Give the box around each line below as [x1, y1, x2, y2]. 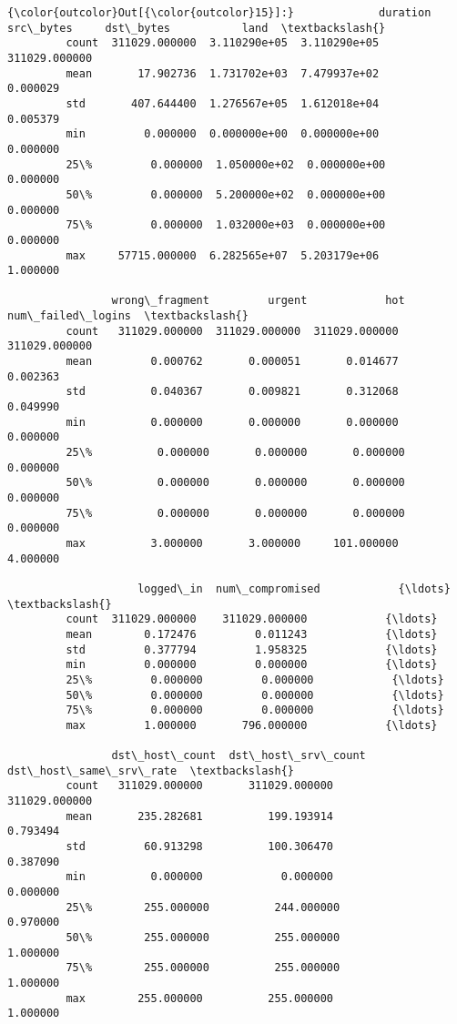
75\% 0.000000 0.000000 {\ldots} [66, 704, 444, 717]
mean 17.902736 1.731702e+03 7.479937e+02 [66, 66, 380, 80]
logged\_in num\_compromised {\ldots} [137, 582, 451, 595]
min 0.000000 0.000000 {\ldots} [66, 658, 438, 672]
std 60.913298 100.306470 [66, 840, 333, 854]
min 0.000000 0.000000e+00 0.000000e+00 [66, 127, 380, 141]
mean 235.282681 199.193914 [66, 809, 333, 823]
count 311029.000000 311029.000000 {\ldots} [66, 613, 438, 626]
